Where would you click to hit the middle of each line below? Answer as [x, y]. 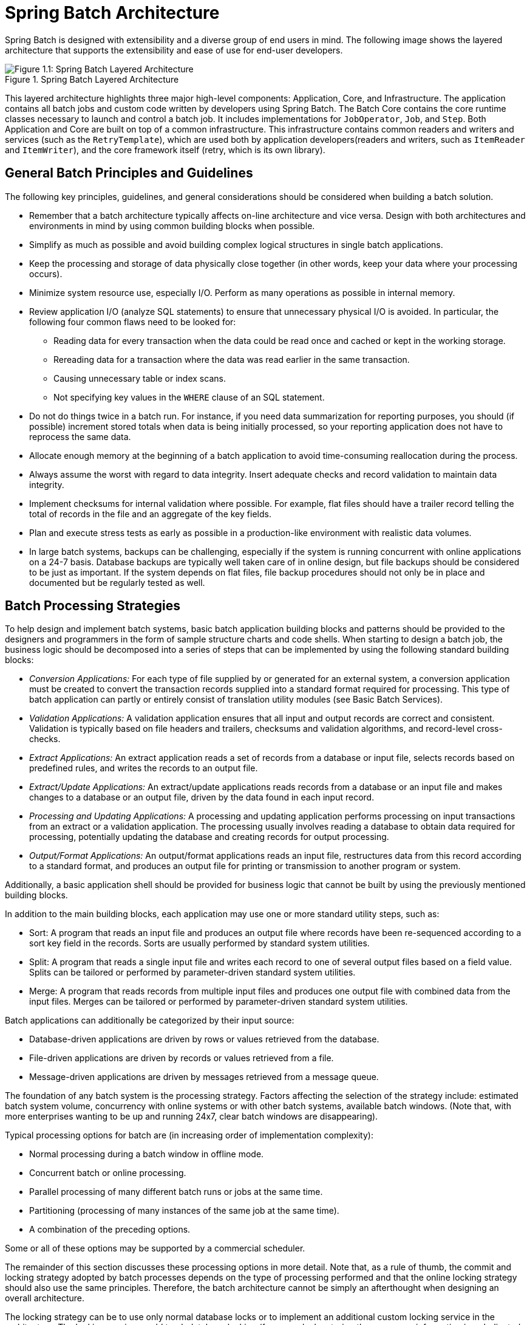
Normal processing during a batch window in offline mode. [147, 1154]
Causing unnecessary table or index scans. [140, 378]
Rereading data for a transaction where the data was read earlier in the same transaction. [232, 359]
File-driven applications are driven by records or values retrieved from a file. [182, 1058]
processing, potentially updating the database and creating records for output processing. [209, 837]
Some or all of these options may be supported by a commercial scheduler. [155, 1248]
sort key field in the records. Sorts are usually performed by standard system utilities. [199, 943]
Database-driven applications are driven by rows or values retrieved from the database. [204, 1039]
